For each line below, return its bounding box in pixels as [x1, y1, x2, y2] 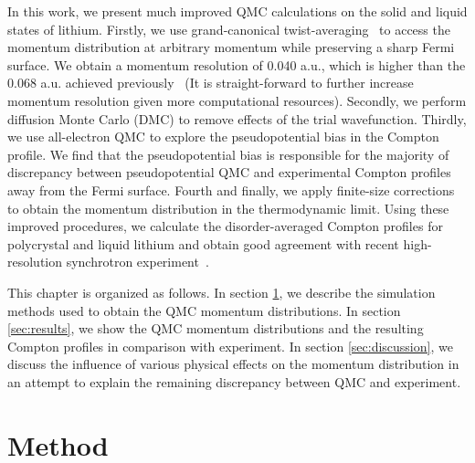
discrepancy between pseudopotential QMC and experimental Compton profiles [7, 163, 451, 182]
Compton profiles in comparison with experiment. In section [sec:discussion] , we [7, 336, 453, 355]
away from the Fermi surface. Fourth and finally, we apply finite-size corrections [7, 180, 455, 199]
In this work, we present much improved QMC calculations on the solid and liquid [7, 2, 468, 20]
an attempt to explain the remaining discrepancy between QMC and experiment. [7, 372, 461, 391]
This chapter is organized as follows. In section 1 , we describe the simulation [7, 282, 436, 301]
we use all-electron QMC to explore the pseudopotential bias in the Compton [7, 127, 439, 146]
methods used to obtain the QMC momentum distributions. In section [7, 300, 401, 320]
